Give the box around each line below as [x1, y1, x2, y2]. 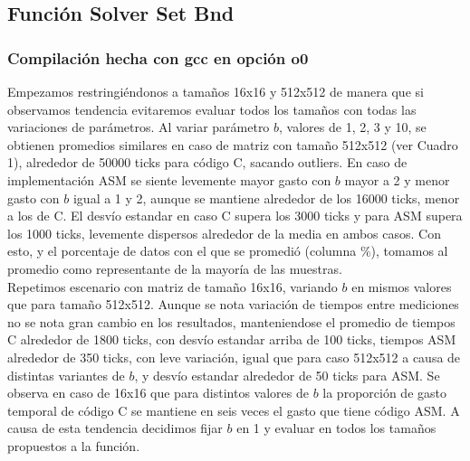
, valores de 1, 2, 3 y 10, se [279, 118, 427, 136]
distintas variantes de [7, 365, 125, 384]
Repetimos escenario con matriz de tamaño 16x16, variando [7, 277, 338, 296]
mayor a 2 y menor [344, 170, 450, 189]
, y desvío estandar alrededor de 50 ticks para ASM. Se [134, 365, 440, 384]
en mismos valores [351, 277, 452, 296]
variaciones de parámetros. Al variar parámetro [7, 118, 270, 136]
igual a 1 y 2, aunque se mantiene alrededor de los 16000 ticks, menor [72, 188, 460, 207]
